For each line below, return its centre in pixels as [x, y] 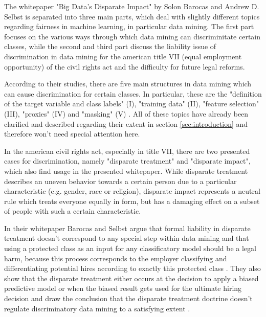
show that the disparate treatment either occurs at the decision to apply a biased [131, 278]
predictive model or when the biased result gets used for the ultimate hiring [123, 288]
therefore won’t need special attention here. [72, 134]
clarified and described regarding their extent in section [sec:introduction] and [126, 123]
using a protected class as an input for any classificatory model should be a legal [130, 248]
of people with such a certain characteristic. [73, 211]
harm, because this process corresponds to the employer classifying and [116, 258]
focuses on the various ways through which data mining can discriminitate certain [132, 36]
